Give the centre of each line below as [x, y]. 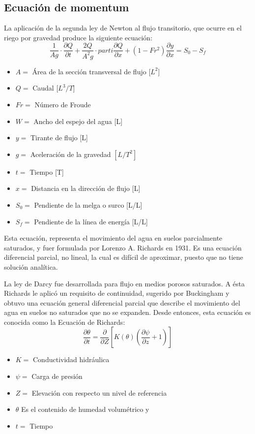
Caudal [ [45, 88]
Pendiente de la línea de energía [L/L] [91, 221]
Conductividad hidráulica [71, 359]
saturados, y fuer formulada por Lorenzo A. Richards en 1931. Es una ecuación [123, 247]
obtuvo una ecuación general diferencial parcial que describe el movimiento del [122, 302]
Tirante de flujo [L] [59, 138]
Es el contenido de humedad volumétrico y [85, 409]
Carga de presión [57, 376]
